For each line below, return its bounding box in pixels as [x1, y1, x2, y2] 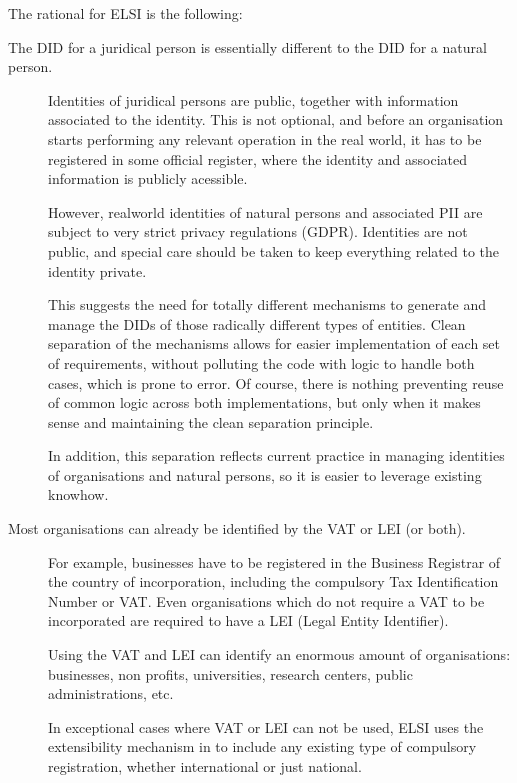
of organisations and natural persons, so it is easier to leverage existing [48, 464, 482, 485]
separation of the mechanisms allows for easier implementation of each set [48, 333, 501, 354]
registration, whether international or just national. [48, 756, 362, 776]
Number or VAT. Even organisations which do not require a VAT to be [48, 590, 485, 611]
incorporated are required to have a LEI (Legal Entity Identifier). [48, 610, 449, 631]
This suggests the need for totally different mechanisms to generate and [48, 294, 487, 315]
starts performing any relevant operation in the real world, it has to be [48, 128, 482, 149]
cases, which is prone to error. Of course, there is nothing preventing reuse [48, 372, 504, 393]
